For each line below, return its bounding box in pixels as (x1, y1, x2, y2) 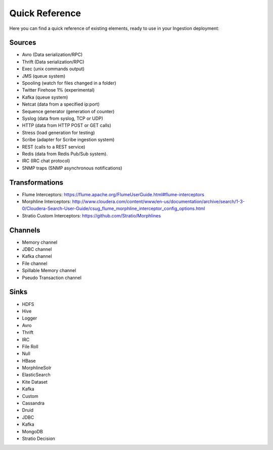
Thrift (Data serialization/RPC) (22, 59, 84, 65)
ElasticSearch (22, 372, 51, 378)
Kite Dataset (22, 379, 48, 385)
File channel (22, 260, 48, 266)
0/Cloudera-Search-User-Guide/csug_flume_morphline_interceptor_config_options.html (22, 205, 205, 212)
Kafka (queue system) (22, 94, 68, 100)
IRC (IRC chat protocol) (22, 158, 70, 164)
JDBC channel (22, 246, 52, 252)
